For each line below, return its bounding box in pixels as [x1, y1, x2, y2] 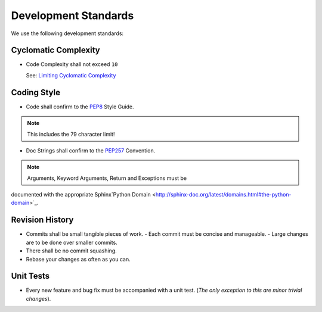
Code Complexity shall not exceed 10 [26, 61, 118, 68]
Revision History [11, 215, 74, 225]
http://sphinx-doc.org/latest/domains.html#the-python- [155, 191, 292, 198]
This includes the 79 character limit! [27, 130, 115, 138]
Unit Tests [11, 271, 50, 281]
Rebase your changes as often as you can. [26, 255, 131, 263]
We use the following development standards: [11, 30, 124, 37]
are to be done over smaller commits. [26, 239, 117, 246]
